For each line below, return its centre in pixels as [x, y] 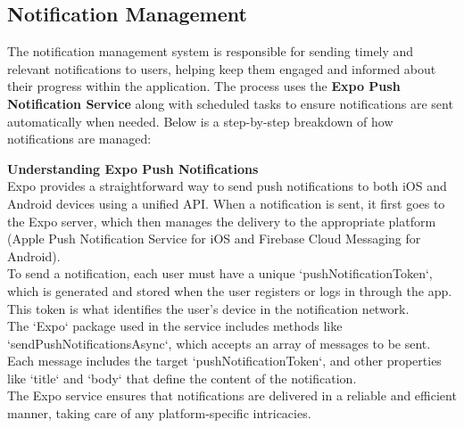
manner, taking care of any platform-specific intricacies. [159, 413]
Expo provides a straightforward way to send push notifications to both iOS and [227, 186]
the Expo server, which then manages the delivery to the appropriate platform [222, 221]
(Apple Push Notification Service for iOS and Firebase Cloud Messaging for [214, 239]
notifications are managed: [79, 139]
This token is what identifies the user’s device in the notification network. [208, 308]
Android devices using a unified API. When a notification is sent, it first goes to [226, 203]
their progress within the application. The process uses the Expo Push [204, 86]
